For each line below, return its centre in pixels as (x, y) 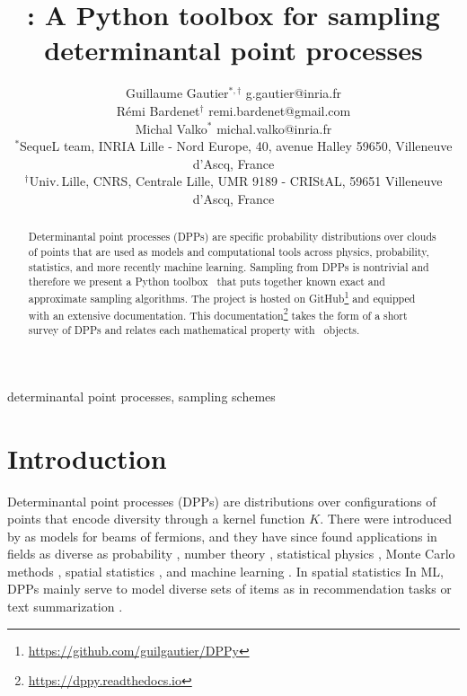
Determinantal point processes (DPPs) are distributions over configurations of (222, 501)
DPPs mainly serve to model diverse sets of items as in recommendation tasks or (229, 589)
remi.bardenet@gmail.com (280, 110)
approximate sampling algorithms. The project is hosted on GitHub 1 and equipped (222, 296)
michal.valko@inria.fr (274, 128)
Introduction (87, 458)
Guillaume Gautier (177, 93)
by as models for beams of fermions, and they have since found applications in (222, 536)
